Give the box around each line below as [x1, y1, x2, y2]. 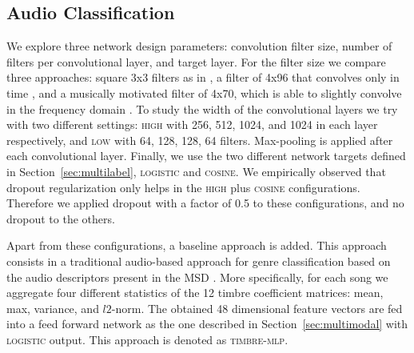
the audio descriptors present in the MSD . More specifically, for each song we [6, 268, 388, 285]
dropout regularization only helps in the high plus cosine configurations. [6, 179, 360, 195]
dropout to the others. [6, 210, 115, 227]
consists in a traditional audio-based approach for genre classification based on [6, 252, 391, 269]
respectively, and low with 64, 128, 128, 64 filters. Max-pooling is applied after [6, 131, 393, 148]
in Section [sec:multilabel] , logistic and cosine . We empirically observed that [6, 162, 386, 179]
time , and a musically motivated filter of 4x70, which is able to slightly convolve [6, 84, 402, 101]
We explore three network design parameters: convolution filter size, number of [6, 38, 392, 54]
